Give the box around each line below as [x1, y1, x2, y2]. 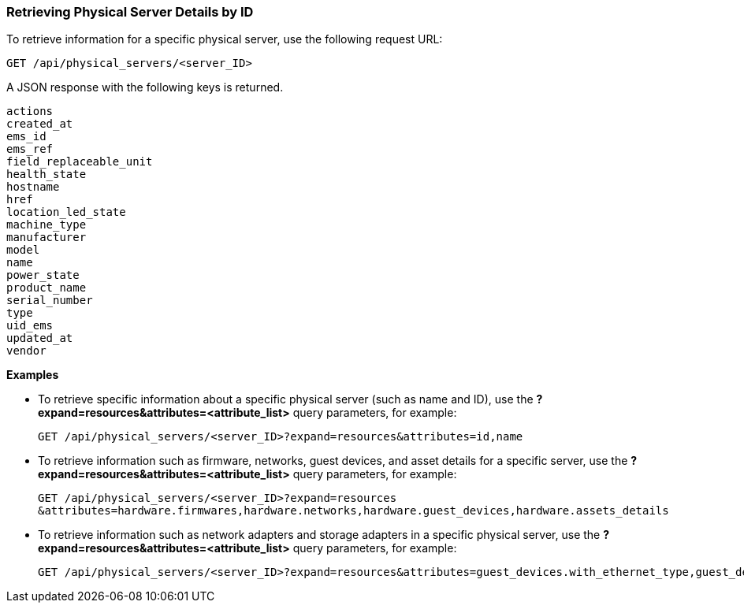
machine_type [6, 218, 87, 232]
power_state [6, 269, 80, 282]
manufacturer [6, 231, 87, 244]
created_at [6, 117, 73, 131]
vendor [6, 344, 46, 358]
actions [6, 105, 54, 118]
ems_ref [6, 143, 54, 156]
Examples [6, 368, 59, 382]
